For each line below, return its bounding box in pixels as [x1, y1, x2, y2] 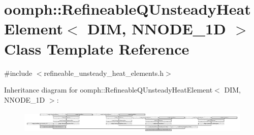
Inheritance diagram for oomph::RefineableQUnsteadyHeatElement [4, 84, 213, 95]
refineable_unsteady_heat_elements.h [44, 67, 164, 78]
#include [4, 67, 33, 78]
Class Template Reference [4, 38, 189, 59]
